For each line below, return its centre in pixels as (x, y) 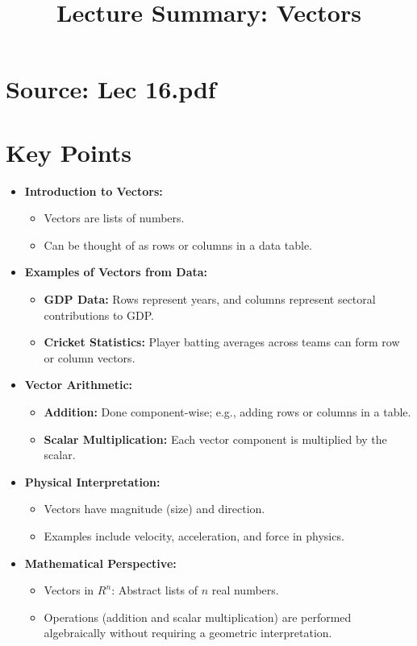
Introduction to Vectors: (94, 190)
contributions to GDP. (99, 315)
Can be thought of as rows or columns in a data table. (178, 244)
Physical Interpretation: (92, 481)
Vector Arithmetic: (79, 385)
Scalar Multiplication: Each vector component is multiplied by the (215, 439)
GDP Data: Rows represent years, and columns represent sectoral (210, 299)
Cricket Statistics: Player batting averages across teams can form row (222, 342)
